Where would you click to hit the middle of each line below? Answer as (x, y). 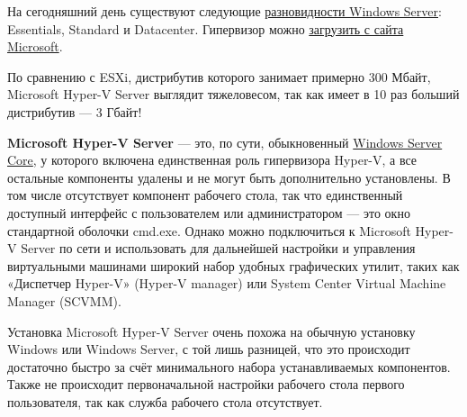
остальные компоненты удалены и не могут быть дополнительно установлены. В (229, 177)
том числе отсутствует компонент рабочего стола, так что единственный (205, 195)
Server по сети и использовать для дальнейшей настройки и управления (218, 248)
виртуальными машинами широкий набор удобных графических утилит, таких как (233, 265)
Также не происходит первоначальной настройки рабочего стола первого (206, 384)
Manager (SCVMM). (64, 300)
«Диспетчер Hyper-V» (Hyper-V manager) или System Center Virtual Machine (227, 283)
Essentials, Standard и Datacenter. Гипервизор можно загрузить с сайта (206, 28)
